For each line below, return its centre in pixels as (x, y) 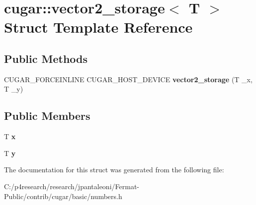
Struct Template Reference (98, 27)
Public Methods (46, 58)
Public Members (47, 116)
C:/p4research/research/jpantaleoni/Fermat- (72, 186)
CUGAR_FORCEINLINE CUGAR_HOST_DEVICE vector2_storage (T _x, (128, 79)
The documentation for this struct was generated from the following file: (114, 170)
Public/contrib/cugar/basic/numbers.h (63, 196)
